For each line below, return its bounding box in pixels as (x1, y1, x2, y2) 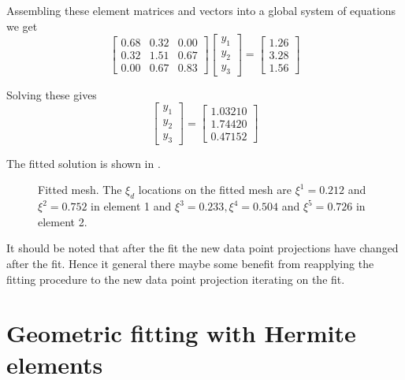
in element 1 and (91, 198, 172, 214)
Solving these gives (6, 86, 97, 102)
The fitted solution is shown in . (6, 155, 161, 171)
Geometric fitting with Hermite (6, 317, 356, 349)
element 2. (38, 213, 87, 229)
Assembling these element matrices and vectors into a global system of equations (6, 2, 396, 18)
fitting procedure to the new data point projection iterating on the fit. (6, 270, 345, 287)
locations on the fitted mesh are (138, 181, 292, 198)
